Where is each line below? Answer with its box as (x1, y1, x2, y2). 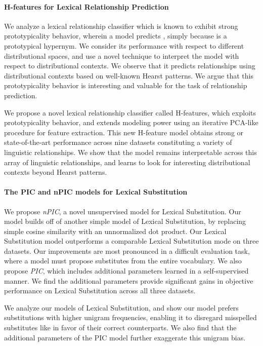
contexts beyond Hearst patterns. (4, 167, 107, 177)
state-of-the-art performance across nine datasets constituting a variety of (4, 137, 232, 147)
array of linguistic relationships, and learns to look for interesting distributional (4, 157, 250, 167)
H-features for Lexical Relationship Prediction (4, 1, 169, 12)
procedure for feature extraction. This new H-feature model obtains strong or (4, 127, 244, 137)
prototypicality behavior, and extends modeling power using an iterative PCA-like (4, 117, 258, 128)
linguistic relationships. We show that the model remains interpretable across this (4, 146, 257, 157)
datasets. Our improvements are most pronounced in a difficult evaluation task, (4, 245, 250, 256)
